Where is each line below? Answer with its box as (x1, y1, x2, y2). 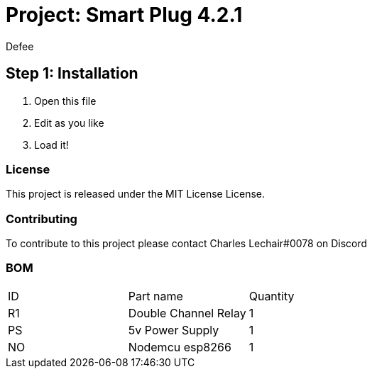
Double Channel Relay (128, 305, 246, 320)
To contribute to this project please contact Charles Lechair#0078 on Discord (6, 237, 368, 250)
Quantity (248, 288, 295, 303)
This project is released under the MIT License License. (6, 188, 266, 200)
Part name (128, 288, 183, 303)
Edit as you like (34, 116, 104, 129)
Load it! (34, 138, 69, 151)
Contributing (6, 211, 77, 226)
